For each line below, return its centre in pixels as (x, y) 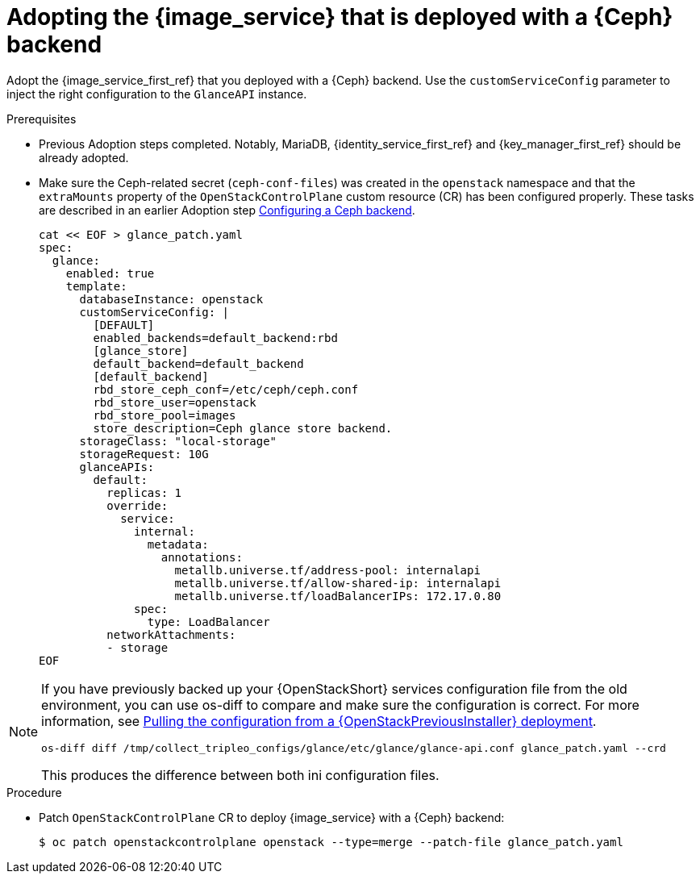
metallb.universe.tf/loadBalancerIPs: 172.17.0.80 (338, 596)
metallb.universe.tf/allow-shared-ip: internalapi (338, 583)
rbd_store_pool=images (165, 415)
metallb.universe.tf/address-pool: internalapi (327, 570)
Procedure (34, 792)
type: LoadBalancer (208, 621)
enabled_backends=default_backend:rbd (215, 338)
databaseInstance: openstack (171, 299)
